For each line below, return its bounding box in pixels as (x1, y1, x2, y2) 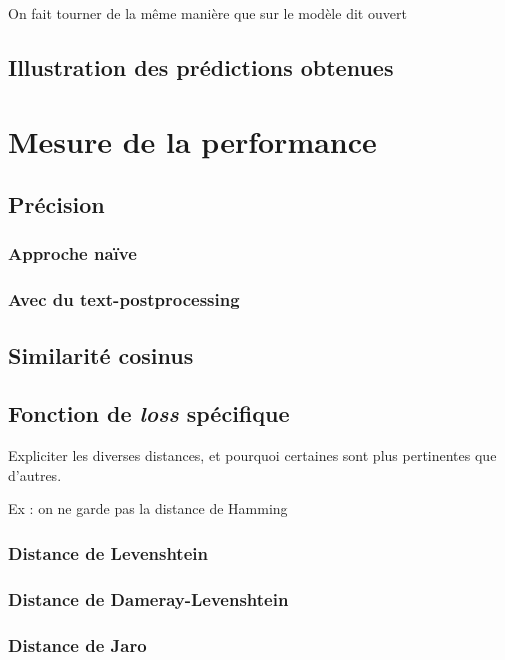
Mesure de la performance (8, 120, 377, 161)
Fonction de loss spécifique (8, 398, 290, 429)
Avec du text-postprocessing (8, 287, 240, 312)
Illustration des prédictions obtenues (8, 51, 394, 82)
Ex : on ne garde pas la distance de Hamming (8, 498, 288, 519)
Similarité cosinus (8, 339, 194, 370)
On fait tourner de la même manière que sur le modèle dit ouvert (8, 3, 407, 23)
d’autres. (8, 464, 62, 485)
